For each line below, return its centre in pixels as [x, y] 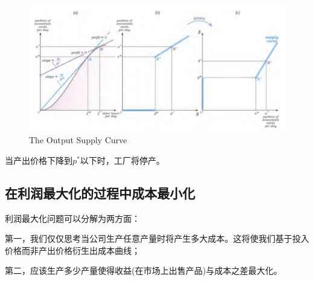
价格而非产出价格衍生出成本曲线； [72, 250]
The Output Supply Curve [78, 140]
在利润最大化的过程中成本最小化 [100, 192]
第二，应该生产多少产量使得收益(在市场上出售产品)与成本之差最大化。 [143, 270]
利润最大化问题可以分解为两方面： [72, 218]
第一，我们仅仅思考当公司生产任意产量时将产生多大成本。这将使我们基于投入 [157, 238]
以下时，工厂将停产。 [122, 160]
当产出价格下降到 [39, 160]
